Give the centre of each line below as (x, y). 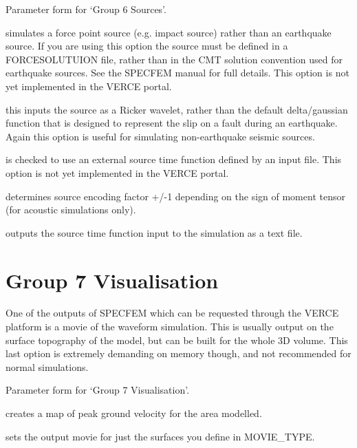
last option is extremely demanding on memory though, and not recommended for (178, 353)
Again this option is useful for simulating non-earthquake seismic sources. (160, 136)
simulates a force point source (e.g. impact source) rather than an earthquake (169, 32)
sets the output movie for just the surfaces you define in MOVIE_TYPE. (160, 436)
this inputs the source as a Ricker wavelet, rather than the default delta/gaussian (177, 109)
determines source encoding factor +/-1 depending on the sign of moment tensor (175, 196)
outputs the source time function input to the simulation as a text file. (154, 232)
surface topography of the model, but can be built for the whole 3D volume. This (177, 340)
